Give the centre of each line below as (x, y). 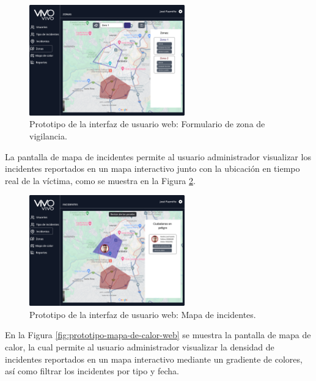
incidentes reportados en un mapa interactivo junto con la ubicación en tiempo (152, 168)
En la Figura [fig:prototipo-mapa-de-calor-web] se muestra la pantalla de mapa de (158, 335)
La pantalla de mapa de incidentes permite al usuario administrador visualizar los (158, 156)
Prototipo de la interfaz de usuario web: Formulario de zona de (147, 124)
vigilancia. (48, 136)
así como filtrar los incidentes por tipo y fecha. (92, 371)
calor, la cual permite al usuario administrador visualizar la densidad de (140, 347)
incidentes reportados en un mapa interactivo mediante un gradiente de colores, (154, 359)
